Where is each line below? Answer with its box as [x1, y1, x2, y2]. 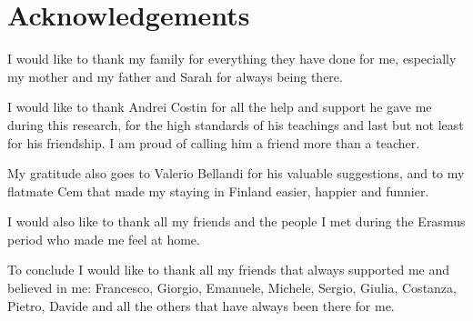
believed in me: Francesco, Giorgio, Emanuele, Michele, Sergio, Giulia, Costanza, [7, 278, 457, 297]
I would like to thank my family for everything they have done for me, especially [7, 49, 457, 68]
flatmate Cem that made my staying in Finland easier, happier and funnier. [7, 181, 429, 200]
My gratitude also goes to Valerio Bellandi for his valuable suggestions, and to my [7, 164, 465, 183]
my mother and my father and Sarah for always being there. [7, 66, 343, 85]
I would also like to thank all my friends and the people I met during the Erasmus [7, 212, 466, 231]
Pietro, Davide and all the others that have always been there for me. [7, 296, 395, 315]
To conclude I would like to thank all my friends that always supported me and [7, 260, 450, 279]
